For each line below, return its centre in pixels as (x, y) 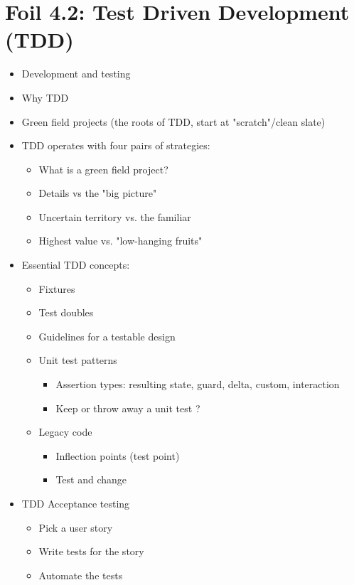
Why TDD (45, 97)
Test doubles (66, 312)
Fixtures (57, 288)
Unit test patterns (78, 360)
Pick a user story (76, 527)
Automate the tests (81, 575)
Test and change (91, 479)
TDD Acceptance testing (76, 503)
